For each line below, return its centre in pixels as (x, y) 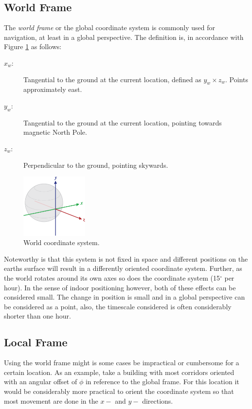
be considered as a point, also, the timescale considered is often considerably (118, 306)
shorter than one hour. (37, 316)
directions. (158, 400)
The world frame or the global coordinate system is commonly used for (109, 27)
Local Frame (36, 342)
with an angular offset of (41, 382)
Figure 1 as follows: (33, 46)
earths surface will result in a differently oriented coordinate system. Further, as (123, 268)
